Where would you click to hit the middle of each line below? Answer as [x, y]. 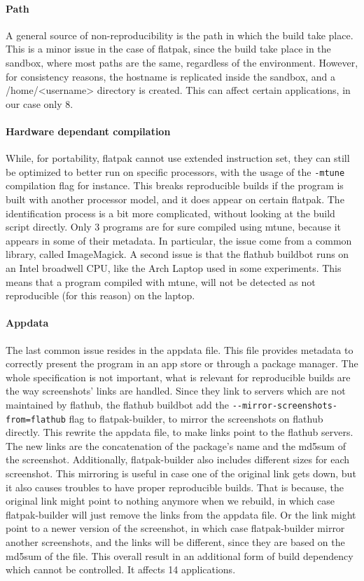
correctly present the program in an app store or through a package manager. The [182, 363]
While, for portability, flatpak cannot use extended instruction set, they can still [178, 158]
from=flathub [36, 419]
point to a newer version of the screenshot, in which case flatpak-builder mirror [175, 528]
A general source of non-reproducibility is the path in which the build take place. [180, 35]
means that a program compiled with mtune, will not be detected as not [161, 281]
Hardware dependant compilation [88, 131]
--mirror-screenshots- [285, 405]
